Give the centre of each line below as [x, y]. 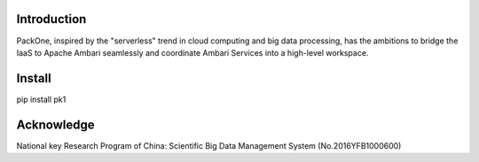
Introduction [51, 19]
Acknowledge [55, 124]
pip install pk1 [41, 99]
